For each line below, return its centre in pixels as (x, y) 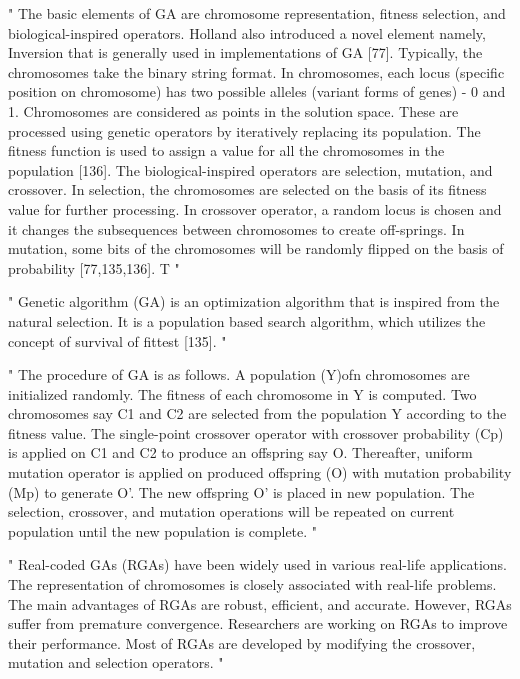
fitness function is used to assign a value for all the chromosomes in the (226, 150)
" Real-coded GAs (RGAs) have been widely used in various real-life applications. (257, 564)
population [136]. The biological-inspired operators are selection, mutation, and (250, 169)
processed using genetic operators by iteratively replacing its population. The (244, 130)
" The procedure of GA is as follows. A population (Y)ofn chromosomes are (239, 374)
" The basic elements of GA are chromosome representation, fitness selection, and (257, 13)
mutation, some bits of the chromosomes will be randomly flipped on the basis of (256, 248)
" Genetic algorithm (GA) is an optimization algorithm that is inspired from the (254, 301)
